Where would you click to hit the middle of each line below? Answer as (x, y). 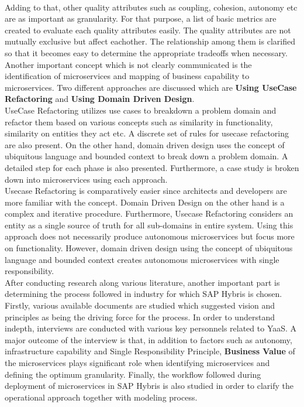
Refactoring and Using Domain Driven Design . (100, 99)
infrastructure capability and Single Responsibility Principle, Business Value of (150, 351)
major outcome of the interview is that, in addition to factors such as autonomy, (148, 339)
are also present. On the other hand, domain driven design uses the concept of (145, 144)
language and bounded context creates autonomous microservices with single (142, 259)
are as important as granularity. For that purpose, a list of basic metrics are (141, 18)
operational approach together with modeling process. (101, 397)
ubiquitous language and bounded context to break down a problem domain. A (146, 156)
